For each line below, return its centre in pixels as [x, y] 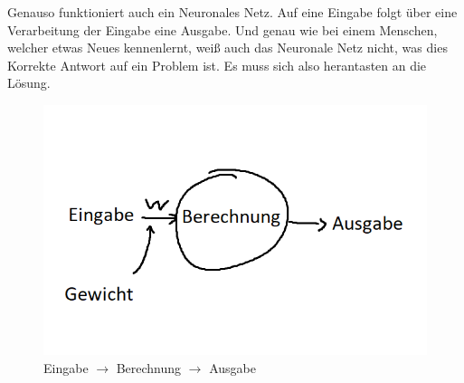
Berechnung [149, 367]
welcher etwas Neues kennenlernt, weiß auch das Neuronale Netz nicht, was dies [227, 48]
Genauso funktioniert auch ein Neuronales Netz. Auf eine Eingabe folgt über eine [232, 12]
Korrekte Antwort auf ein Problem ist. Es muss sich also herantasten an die [217, 65]
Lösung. [29, 83]
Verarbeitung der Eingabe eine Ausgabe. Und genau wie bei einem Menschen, [223, 29]
